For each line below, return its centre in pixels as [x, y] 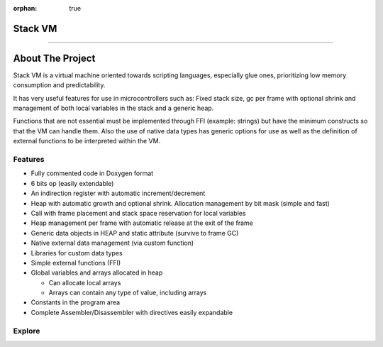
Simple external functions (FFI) [76, 263]
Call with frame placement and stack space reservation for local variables [138, 213]
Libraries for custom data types [77, 253]
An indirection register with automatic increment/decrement [118, 193]
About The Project [54, 58]
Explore [27, 331]
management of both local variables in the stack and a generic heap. [113, 108]
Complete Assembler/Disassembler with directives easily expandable [132, 312]
